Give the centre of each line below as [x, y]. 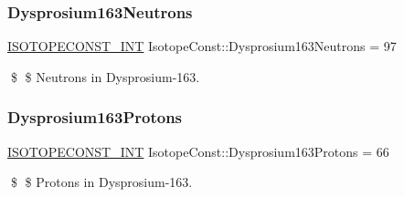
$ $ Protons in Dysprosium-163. [101, 182]
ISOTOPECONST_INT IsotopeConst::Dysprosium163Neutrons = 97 [202, 46]
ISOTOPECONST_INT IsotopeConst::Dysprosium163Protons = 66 [198, 151]
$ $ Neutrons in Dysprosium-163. [105, 76]
